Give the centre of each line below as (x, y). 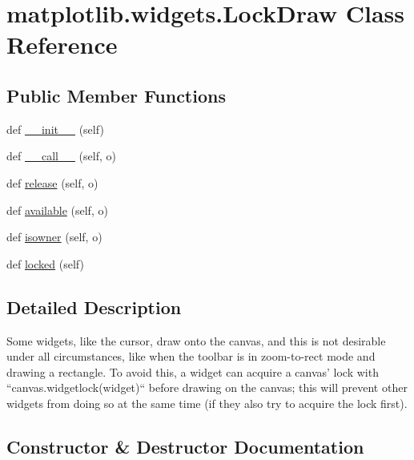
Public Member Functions (116, 95)
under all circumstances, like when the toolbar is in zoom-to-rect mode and (191, 356)
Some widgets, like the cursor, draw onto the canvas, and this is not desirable (196, 340)
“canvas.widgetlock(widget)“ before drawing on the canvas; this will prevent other (207, 387)
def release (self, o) (52, 182)
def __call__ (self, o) (61, 156)
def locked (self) (45, 263)
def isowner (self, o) (54, 237)
